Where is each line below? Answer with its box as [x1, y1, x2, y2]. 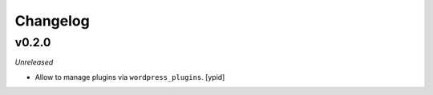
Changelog [14, 12, 90, 30]
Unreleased [14, 57, 54, 67]
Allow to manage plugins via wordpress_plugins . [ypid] [34, 72, 225, 81]
